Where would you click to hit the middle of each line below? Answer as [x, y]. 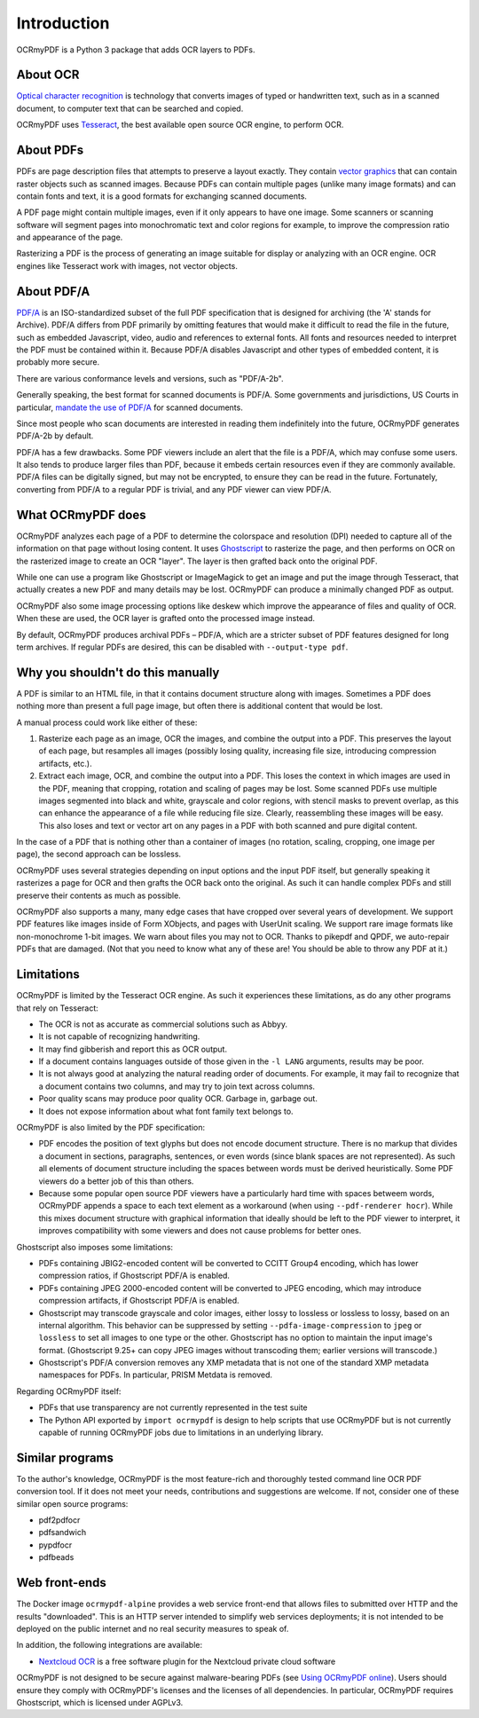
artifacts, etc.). [65, 763]
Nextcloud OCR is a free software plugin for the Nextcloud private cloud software [187, 1661]
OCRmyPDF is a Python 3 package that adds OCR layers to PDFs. [136, 50]
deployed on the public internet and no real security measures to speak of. [153, 1628]
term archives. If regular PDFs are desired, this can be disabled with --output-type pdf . [182, 647]
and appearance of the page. [70, 237]
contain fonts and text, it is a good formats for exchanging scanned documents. [162, 196]
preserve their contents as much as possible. [98, 895]
